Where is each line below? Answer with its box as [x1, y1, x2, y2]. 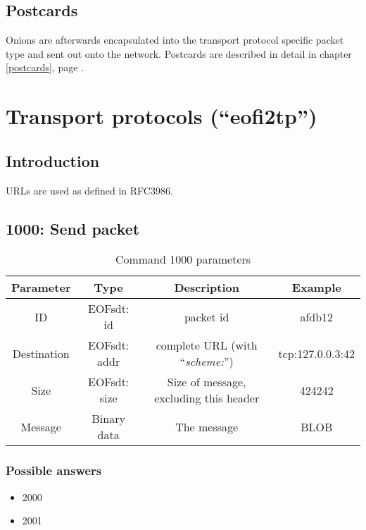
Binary [91, 410, 125, 427]
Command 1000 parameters [115, 251, 251, 268]
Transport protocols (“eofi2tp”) [6, 101, 317, 130]
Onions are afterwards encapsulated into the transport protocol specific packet [6, 32, 344, 47]
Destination [12, 345, 70, 362]
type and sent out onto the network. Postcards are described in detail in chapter [6, 46, 352, 61]
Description [174, 279, 239, 296]
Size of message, [167, 374, 246, 390]
